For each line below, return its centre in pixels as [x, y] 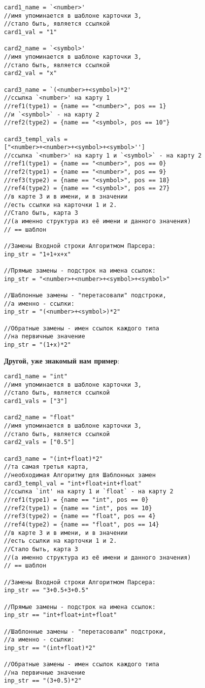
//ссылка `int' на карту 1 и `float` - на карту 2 [89, 492]
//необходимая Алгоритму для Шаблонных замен [80, 475]
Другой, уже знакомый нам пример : [62, 360]
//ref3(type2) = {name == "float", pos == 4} [80, 516]
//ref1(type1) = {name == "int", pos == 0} [76, 500]
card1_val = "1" [31, 32]
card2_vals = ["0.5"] [39, 442]
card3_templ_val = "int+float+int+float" [73, 483]
